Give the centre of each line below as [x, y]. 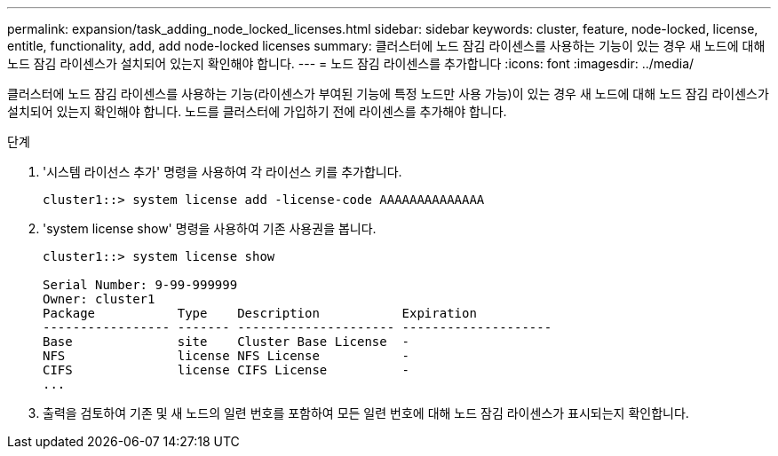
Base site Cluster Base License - [226, 342]
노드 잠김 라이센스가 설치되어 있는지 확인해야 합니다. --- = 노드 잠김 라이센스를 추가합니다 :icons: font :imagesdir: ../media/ [351, 63]
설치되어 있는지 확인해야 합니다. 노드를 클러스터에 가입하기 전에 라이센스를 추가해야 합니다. [257, 111]
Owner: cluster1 [99, 299]
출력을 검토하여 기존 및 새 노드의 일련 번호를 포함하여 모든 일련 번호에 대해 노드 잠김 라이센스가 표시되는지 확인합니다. [366, 413]
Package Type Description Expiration [260, 313]
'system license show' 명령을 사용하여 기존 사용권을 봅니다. [210, 228]
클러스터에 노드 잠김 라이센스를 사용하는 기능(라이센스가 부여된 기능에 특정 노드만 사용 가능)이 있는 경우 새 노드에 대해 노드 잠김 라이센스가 [388, 94]
